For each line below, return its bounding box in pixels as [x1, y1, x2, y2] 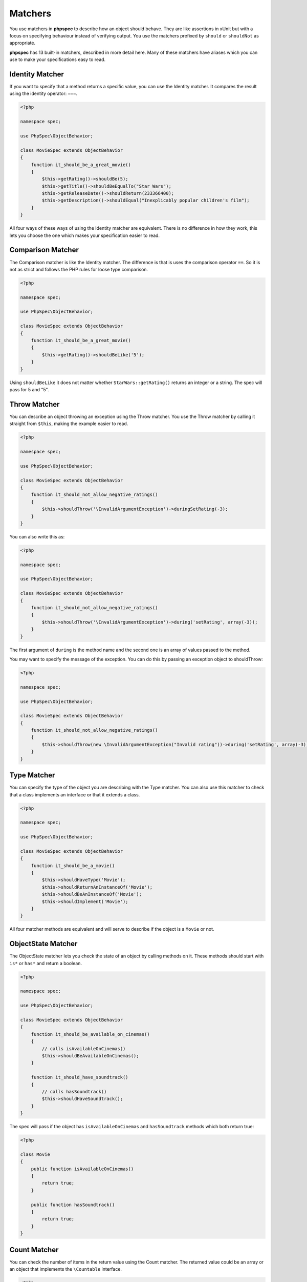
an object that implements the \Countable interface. [9, 1266, 122, 1272]
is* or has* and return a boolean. [9, 960, 82, 966]
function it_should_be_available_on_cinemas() [31, 1031, 150, 1037]
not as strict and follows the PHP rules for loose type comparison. [9, 266, 148, 272]
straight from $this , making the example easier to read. [9, 420, 128, 427]
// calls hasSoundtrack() [41, 1089, 107, 1094]
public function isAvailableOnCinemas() [31, 1166, 134, 1172]
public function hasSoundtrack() [31, 1201, 115, 1208]
